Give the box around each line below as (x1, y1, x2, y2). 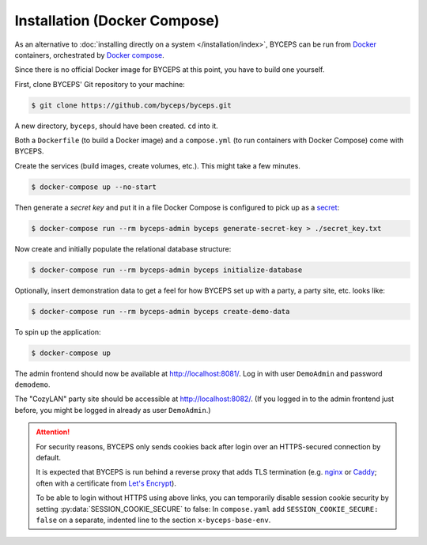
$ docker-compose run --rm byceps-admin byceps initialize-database (31, 265, 303, 274)
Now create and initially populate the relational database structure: (14, 244, 232, 253)
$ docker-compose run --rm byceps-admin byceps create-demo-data (31, 307, 290, 316)
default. (36, 453, 62, 463)
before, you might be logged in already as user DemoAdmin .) (14, 405, 211, 414)
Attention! (36, 427, 70, 437)
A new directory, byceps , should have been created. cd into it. (14, 121, 219, 131)
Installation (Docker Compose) (14, 12, 220, 29)
